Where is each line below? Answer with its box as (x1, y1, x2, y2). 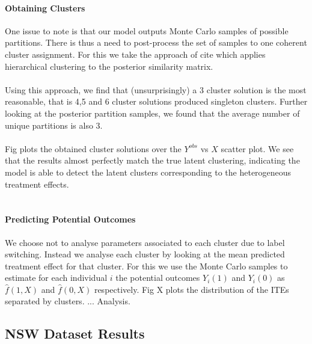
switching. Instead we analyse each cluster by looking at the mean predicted (5, 248, 285, 260)
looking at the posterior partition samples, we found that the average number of (5, 106, 300, 119)
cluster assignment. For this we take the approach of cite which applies (5, 48, 266, 60)
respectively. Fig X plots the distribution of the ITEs (94, 283, 289, 295)
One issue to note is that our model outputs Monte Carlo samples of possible (5, 24, 289, 37)
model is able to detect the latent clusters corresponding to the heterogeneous (5, 165, 292, 178)
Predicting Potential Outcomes (5, 213, 136, 226)
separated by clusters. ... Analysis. (5, 295, 130, 307)
